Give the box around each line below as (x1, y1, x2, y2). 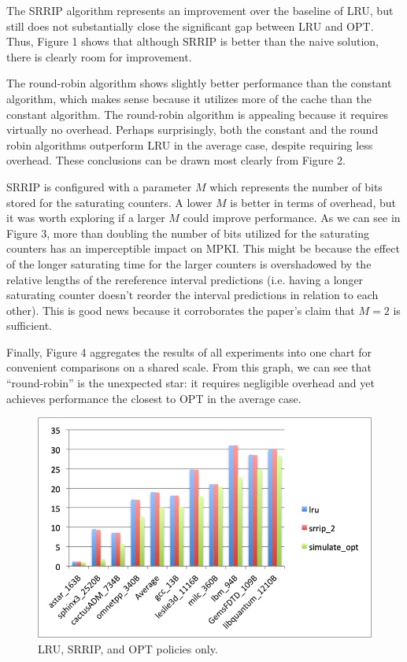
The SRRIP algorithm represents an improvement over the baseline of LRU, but (6, 2, 394, 18)
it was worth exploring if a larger (6, 209, 165, 226)
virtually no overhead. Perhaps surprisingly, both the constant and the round (6, 121, 379, 138)
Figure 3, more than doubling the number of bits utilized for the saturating (6, 224, 370, 241)
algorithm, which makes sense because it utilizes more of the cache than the (6, 90, 372, 106)
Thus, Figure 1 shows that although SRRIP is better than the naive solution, (6, 33, 379, 50)
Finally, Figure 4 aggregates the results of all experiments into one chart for (6, 343, 372, 360)
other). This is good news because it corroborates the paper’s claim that (6, 301, 355, 318)
